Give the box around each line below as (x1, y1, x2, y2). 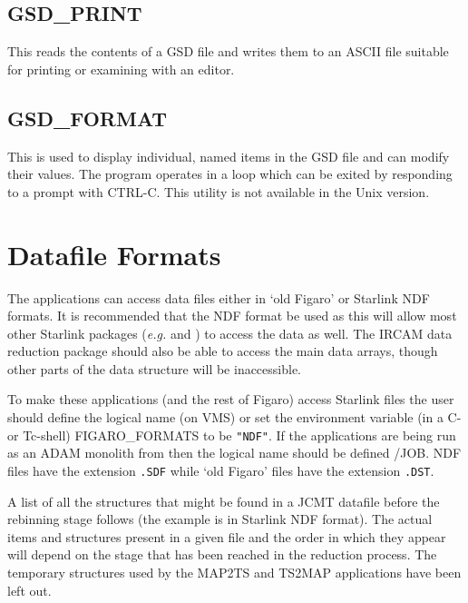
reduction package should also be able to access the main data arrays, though (7, 341, 438, 361)
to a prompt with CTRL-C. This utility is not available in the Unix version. (7, 182, 430, 201)
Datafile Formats (7, 235, 221, 272)
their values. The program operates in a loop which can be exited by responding (7, 164, 453, 183)
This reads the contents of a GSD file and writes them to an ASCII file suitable (7, 42, 449, 61)
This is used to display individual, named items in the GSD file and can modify (7, 146, 450, 165)
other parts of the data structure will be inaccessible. (7, 359, 302, 378)
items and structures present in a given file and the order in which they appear (7, 527, 446, 546)
